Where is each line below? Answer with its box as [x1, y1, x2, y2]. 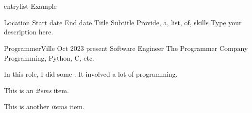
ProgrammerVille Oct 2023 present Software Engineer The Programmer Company [4, 43, 248, 53]
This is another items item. [4, 101, 84, 112]
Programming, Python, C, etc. [4, 52, 94, 63]
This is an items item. [4, 85, 69, 95]
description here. [4, 27, 53, 37]
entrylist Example [4, 1, 57, 11]
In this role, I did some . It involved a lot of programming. [4, 69, 178, 79]
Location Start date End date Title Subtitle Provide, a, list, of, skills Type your [4, 17, 242, 27]
